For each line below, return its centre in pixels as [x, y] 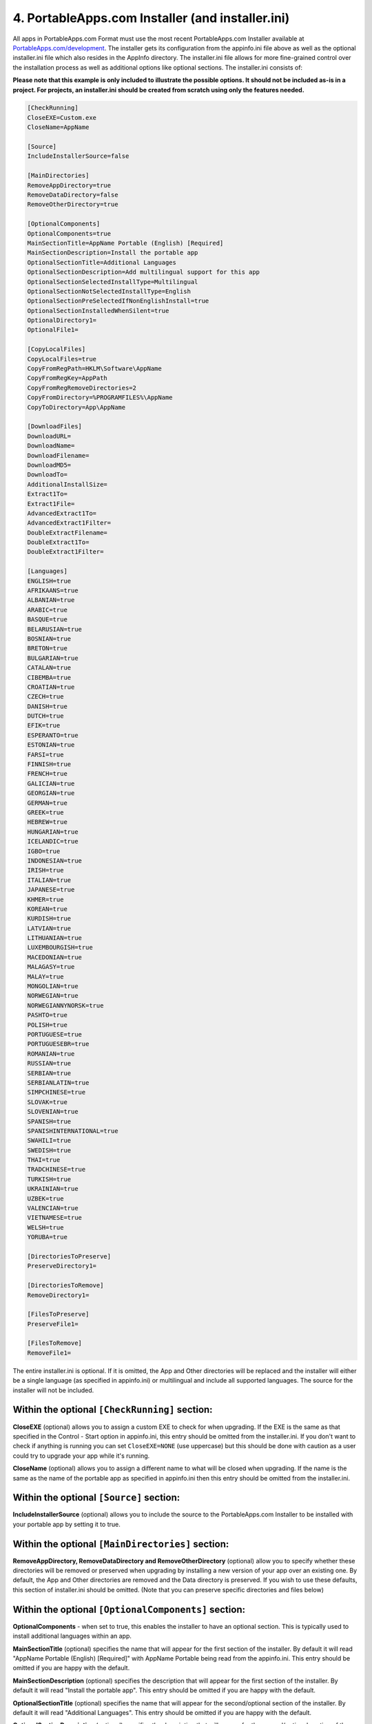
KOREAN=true [48, 909]
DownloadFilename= [58, 455]
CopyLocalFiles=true [62, 359]
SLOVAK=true [48, 1102]
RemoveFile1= [49, 1353]
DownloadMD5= [49, 465]
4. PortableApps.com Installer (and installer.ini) [151, 18]
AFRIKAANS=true [53, 591]
